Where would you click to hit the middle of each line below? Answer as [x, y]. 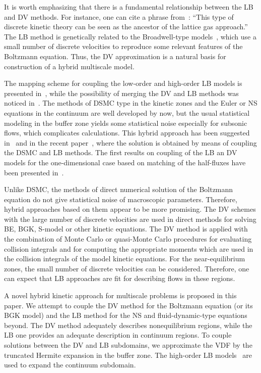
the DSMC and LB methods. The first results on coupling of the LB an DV [121, 152]
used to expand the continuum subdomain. [70, 365]
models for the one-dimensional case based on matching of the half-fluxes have [125, 162]
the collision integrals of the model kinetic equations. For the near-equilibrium [125, 259]
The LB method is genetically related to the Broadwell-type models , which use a [130, 36]
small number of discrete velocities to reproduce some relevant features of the [123, 46]
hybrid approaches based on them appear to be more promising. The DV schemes [130, 209]
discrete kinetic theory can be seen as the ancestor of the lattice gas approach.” [126, 27]
